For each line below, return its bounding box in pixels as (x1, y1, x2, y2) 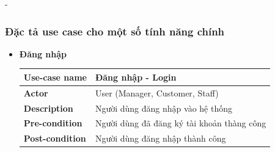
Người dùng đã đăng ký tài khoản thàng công (95, 117, 266, 129)
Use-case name (23, 70, 87, 83)
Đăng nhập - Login (95, 70, 177, 83)
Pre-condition (23, 117, 82, 129)
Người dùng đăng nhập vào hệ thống (95, 101, 232, 114)
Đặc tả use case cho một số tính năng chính (5, 23, 225, 38)
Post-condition (23, 132, 86, 145)
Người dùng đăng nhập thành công (95, 132, 226, 145)
